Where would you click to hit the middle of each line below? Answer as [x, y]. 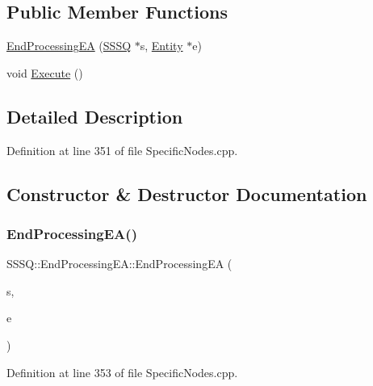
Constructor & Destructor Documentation [187, 193]
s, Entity [161, 46]
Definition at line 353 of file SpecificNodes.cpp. [122, 372]
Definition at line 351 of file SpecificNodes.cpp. [122, 150]
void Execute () [45, 72]
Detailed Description [95, 116]
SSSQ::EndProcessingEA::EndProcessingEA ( [119, 264]
